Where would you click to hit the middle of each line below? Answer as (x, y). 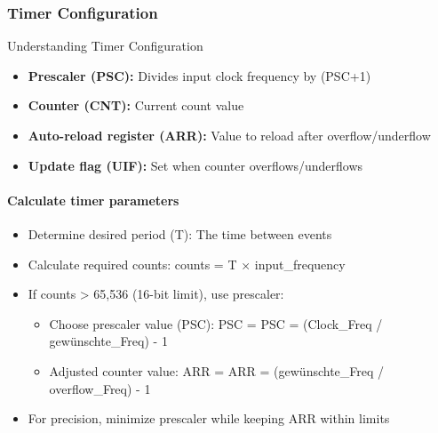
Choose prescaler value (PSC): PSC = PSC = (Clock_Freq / (216, 323)
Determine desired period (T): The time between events (180, 233)
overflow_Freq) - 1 (100, 388)
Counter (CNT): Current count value (136, 105)
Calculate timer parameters (93, 200)
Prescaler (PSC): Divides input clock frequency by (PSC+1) (199, 75)
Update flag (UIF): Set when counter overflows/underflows (195, 165)
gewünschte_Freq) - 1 (108, 341)
